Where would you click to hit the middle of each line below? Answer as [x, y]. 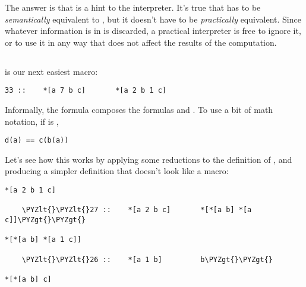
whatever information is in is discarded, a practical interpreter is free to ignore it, [153, 31]
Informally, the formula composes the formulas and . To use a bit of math [139, 110]
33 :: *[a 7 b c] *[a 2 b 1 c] [86, 91]
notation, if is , [32, 121]
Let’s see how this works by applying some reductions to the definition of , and [149, 159]
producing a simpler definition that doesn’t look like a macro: [117, 171]
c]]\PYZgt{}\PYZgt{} [45, 220]
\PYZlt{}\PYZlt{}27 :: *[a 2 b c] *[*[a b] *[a [137, 210]
